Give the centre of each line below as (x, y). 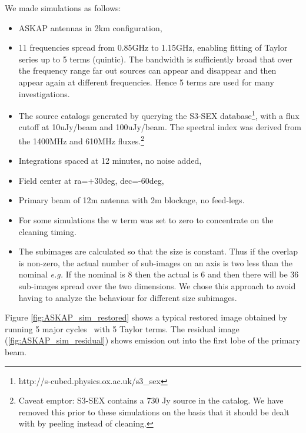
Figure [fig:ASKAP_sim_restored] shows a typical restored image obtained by (146, 317)
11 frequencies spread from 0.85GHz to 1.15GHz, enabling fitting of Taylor (153, 47)
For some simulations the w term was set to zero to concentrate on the (146, 220)
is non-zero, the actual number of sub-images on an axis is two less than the (156, 262)
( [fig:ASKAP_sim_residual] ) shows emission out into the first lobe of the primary (153, 340)
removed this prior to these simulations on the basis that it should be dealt (154, 411)
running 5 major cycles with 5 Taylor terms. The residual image (122, 328)
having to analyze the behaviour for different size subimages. (128, 297)
